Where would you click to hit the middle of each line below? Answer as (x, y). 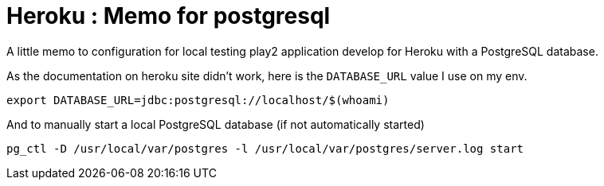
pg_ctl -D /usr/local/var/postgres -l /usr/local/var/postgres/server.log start (265, 148)
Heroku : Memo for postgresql (169, 16)
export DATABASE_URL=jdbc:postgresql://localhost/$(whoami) (198, 100)
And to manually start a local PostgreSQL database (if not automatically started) (216, 124)
